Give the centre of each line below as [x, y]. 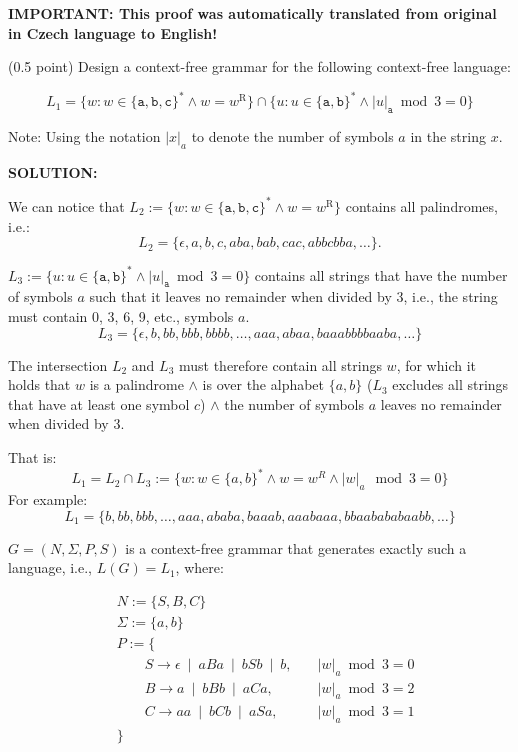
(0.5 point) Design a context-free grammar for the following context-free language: [259, 66]
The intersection [58, 364]
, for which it [436, 364]
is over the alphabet [263, 384]
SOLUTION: [53, 171]
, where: [199, 567]
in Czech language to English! [113, 32]
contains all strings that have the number [381, 274]
